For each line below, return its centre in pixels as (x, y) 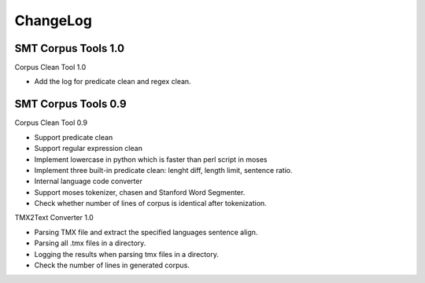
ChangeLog (53, 20)
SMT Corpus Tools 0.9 (70, 104)
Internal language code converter (89, 182)
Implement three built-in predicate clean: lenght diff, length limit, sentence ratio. (163, 170)
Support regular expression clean (89, 149)
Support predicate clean (74, 137)
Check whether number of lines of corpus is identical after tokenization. (150, 204)
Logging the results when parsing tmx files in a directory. (127, 254)
